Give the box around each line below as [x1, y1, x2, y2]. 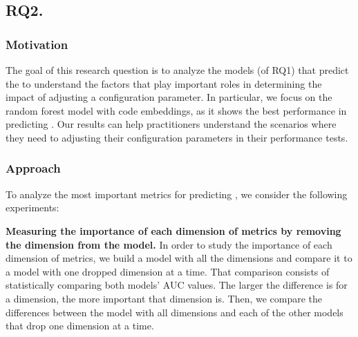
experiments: [6, 200, 59, 215]
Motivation [6, 35, 68, 52]
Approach [6, 160, 61, 177]
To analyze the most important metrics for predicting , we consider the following [6, 186, 348, 201]
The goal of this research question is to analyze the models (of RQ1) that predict [6, 63, 349, 77]
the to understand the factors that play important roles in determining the [6, 76, 322, 90]
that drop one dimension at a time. [6, 318, 154, 333]
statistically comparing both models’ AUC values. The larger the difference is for [6, 278, 348, 292]
